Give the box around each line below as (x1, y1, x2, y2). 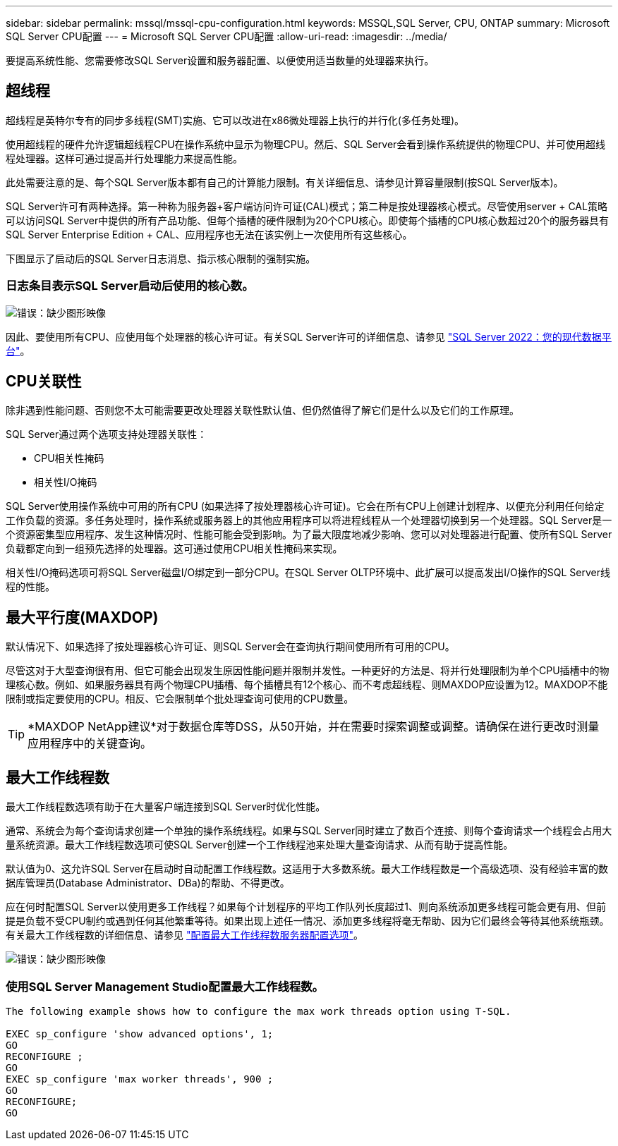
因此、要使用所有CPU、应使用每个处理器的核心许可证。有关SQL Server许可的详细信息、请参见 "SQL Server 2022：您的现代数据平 (6, 330, 612, 343)
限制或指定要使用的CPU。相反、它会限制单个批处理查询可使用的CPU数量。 (6, 693, 354, 705)
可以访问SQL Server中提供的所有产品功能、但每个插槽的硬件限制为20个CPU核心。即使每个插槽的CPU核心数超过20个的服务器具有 (6, 214, 610, 226)
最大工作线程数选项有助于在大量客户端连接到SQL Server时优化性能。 (6, 800, 326, 813)
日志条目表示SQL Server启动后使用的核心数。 (6, 279, 254, 293)
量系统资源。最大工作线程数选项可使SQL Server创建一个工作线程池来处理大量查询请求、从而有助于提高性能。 (6, 839, 514, 851)
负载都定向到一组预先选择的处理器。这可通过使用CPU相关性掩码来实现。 (6, 542, 343, 555)
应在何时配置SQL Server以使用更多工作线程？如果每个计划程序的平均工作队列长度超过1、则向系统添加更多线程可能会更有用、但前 (6, 901, 606, 913)
